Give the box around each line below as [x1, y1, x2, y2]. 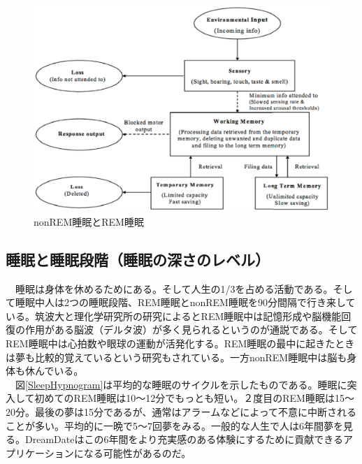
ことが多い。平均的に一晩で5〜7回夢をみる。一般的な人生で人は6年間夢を [6, 418, 343, 433]
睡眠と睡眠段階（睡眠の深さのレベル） [6, 248, 270, 270]
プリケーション [6, 445, 74, 460]
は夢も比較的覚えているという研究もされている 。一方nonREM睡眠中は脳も [6, 349, 347, 364]
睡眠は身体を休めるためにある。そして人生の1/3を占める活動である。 [15, 281, 333, 296]
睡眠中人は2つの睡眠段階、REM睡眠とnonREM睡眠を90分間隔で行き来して [15, 295, 356, 310]
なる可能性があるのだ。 [83, 445, 191, 460]
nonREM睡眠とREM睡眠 [34, 214, 144, 229]
